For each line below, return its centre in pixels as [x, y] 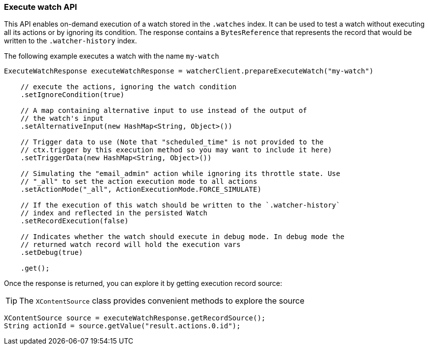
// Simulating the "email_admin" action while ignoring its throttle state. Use [180, 174]
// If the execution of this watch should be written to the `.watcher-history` [180, 205]
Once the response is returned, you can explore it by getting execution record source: [143, 283]
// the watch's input [62, 119]
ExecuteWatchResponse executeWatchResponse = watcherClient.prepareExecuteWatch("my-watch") [189, 71]
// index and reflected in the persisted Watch [114, 213]
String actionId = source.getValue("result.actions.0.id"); [122, 326]
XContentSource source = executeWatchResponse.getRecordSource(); [135, 318]
